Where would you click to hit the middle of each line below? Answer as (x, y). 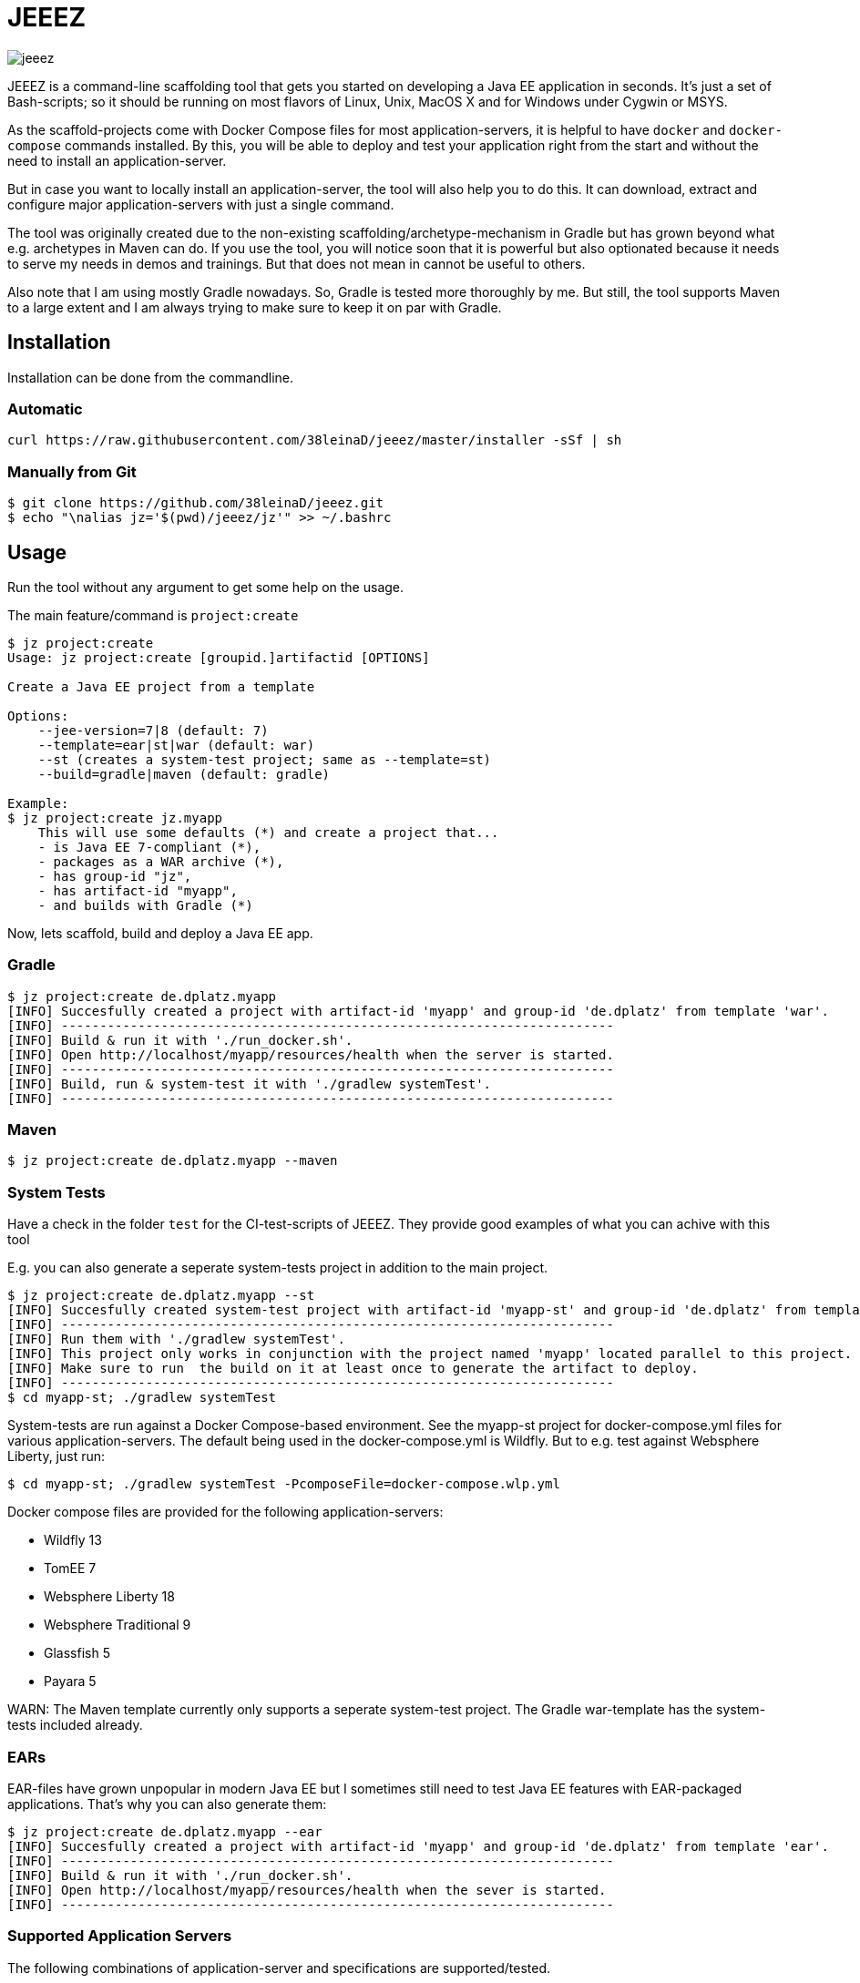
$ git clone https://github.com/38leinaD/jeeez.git (196, 503)
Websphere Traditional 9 (118, 1625)
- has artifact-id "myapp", (138, 890)
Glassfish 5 (77, 1653)
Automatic (45, 409)
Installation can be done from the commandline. (151, 377)
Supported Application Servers (120, 1936)
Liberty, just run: (56, 1457)
